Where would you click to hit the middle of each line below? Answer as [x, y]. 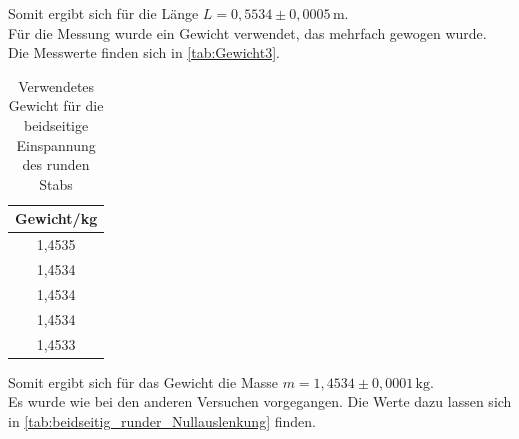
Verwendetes [56, 85]
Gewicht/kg [56, 218]
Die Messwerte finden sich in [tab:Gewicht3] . [144, 52]
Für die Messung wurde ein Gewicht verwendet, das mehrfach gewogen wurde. [247, 32]
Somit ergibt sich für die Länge [103, 13]
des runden [56, 164]
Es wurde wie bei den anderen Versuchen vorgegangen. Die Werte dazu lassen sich [260, 401]
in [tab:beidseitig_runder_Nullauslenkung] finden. [162, 420]
